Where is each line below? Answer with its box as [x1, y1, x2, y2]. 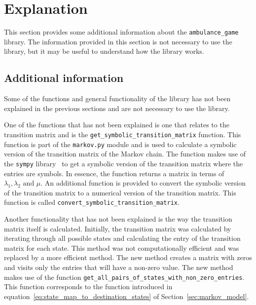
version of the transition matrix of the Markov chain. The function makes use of [4, 149, 246, 159]
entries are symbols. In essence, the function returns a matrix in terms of [4, 168, 224, 178]
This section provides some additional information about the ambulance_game [4, 27, 239, 37]
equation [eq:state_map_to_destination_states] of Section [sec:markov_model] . [4, 291, 249, 301]
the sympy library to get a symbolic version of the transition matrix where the [4, 158, 243, 168]
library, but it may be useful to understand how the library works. [4, 46, 204, 56]
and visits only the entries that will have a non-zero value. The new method [4, 262, 233, 272]
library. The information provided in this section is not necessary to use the [4, 36, 232, 46]
